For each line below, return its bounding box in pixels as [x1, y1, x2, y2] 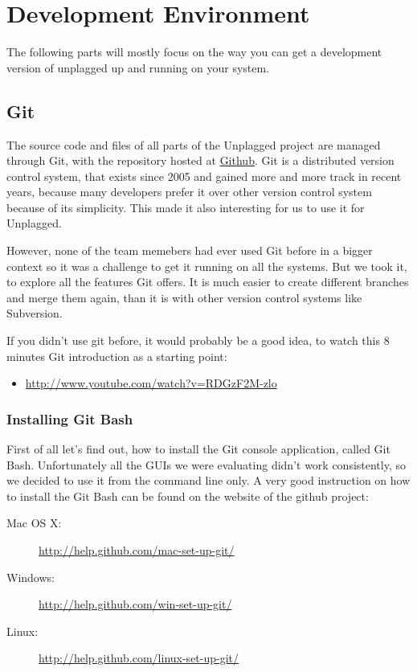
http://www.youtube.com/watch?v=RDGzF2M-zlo [25, 375, 277, 391]
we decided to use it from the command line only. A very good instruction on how [6, 472, 411, 489]
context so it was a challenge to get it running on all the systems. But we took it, [6, 257, 407, 274]
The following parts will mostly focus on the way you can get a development [6, 43, 382, 60]
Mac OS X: [6, 514, 62, 531]
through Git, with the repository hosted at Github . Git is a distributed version [6, 152, 395, 169]
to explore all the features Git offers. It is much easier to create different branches [6, 273, 409, 290]
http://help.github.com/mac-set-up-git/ [39, 542, 235, 559]
